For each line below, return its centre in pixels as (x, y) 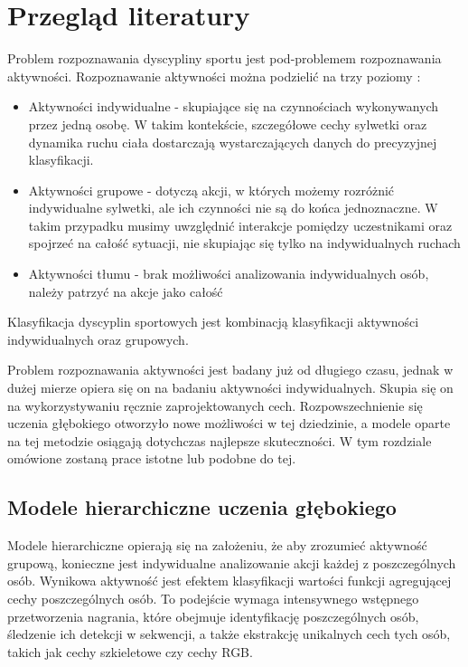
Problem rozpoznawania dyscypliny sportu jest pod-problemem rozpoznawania (225, 58)
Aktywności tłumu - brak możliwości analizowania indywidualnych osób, (229, 274)
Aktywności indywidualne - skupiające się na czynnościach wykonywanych (234, 106)
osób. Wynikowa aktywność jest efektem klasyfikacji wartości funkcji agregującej (229, 581)
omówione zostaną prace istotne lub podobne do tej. (152, 458)
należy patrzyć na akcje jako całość (126, 291)
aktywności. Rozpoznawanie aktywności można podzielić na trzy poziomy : (214, 76)
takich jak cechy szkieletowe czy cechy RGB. (130, 651)
